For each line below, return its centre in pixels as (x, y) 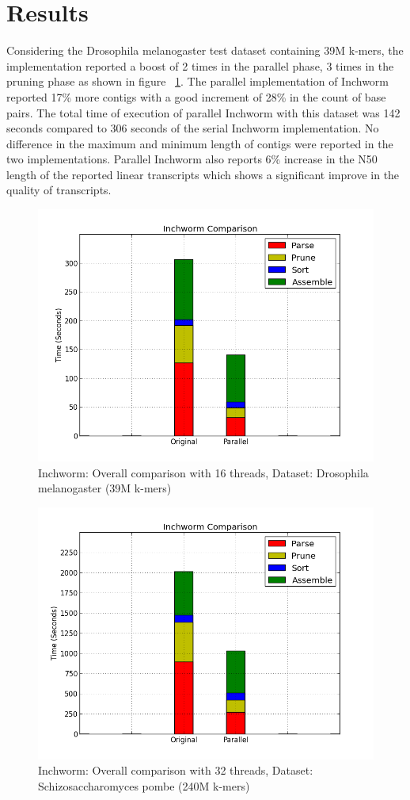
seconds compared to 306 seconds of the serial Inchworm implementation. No (193, 128)
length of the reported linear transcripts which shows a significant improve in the (203, 174)
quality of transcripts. (59, 190)
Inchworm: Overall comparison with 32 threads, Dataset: (176, 770)
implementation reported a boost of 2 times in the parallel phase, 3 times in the (200, 65)
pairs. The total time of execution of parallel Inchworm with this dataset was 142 (203, 112)
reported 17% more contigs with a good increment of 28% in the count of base (196, 96)
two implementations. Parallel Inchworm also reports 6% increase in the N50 (192, 159)
